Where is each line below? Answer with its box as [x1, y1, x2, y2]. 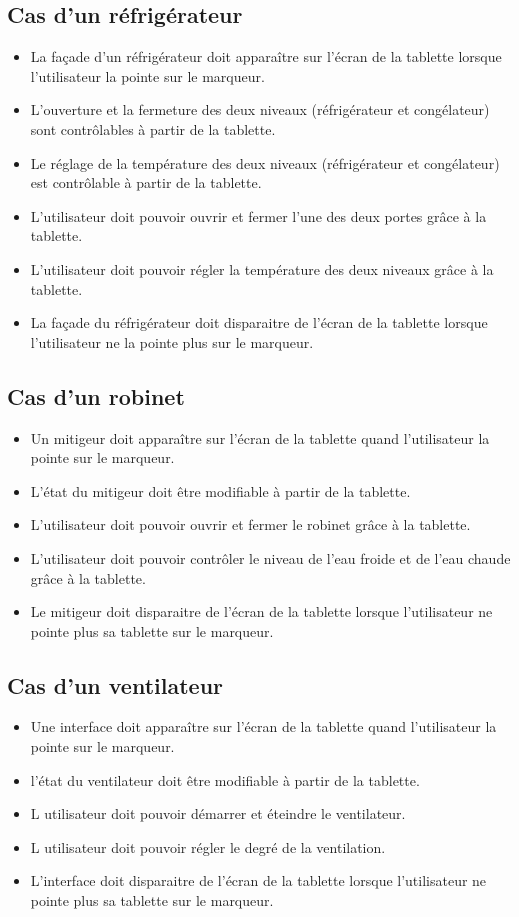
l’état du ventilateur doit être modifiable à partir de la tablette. [30, 769, 420, 790]
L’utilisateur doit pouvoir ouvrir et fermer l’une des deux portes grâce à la [30, 205, 487, 226]
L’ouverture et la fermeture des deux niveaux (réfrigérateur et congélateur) [30, 99, 490, 120]
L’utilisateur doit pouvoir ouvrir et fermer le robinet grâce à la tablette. [30, 514, 471, 535]
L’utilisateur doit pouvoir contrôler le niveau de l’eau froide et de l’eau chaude [30, 547, 511, 568]
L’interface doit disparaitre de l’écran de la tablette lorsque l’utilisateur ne [30, 870, 487, 891]
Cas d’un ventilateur [7, 669, 224, 700]
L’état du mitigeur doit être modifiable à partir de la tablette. [30, 480, 411, 501]
